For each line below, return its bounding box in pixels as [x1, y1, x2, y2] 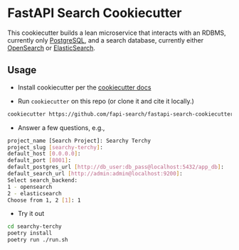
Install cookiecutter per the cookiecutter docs [17, 83, 152, 92]
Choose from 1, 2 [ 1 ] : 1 [7, 197, 81, 204]
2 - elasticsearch [7, 190, 62, 197]
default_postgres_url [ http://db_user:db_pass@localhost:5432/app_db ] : [7, 163, 224, 171]
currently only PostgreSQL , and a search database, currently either [7, 36, 204, 44]
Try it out [17, 210, 45, 218]
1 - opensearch [7, 183, 53, 190]
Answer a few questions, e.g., [17, 123, 105, 132]
